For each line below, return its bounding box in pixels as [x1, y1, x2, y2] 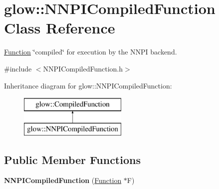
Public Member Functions [4, 151, 141, 167]
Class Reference [4, 17, 115, 38]
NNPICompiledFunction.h [43, 63, 123, 73]
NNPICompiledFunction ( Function [4, 175, 122, 185]
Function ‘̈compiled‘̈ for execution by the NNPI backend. [4, 46, 177, 57]
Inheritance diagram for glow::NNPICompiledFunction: [4, 80, 172, 90]
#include [4, 63, 32, 73]
